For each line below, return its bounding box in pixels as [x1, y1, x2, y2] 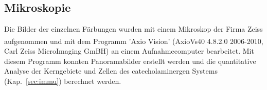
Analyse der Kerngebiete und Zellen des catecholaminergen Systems [4, 65, 218, 76]
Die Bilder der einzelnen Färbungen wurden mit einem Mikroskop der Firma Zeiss [4, 24, 263, 34]
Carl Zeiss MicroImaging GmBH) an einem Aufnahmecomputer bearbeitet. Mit [4, 46, 254, 56]
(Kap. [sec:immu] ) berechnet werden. [4, 75, 121, 86]
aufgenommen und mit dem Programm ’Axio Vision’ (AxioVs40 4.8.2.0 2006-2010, [4, 35, 263, 46]
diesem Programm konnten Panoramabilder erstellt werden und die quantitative [4, 55, 256, 66]
